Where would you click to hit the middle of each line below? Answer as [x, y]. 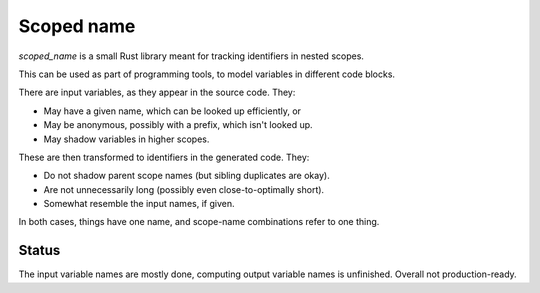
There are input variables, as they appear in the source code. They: [157, 92]
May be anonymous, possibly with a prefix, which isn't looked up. [178, 125]
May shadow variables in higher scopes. [126, 139]
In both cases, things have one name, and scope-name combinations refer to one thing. [199, 222]
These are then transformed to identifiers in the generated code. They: [164, 157]
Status [39, 250]
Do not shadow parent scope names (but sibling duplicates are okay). [186, 176]
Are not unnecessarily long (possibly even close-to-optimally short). [184, 189]
